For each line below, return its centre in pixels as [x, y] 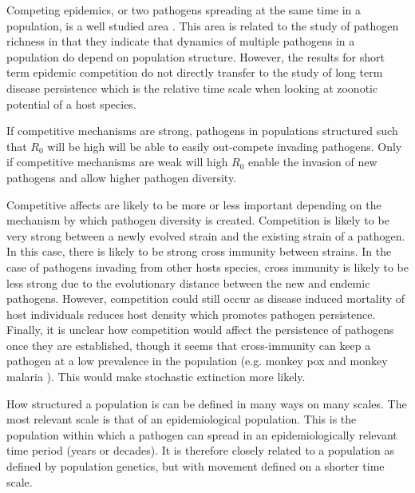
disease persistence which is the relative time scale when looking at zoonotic [192, 87]
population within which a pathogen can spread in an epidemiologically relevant [202, 434]
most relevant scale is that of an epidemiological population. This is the [182, 419]
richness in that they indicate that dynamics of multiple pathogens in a [181, 41]
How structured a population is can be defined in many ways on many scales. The [207, 403]
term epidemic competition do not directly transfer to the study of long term [195, 72]
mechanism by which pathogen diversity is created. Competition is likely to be [198, 220]
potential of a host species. [71, 103]
